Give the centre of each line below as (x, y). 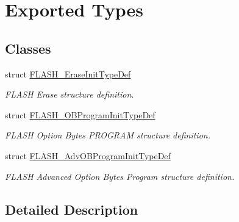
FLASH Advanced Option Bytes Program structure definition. (120, 176)
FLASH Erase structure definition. (70, 94)
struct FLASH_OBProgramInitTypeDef (80, 114)
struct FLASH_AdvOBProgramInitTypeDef (88, 155)
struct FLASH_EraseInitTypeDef (68, 73)
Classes (28, 48)
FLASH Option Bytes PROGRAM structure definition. (108, 135)
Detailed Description (72, 209)
